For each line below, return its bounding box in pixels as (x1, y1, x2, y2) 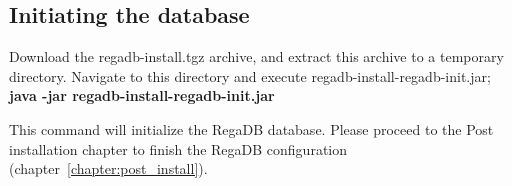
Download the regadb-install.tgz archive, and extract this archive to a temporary (9, 46, 504, 67)
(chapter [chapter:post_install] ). (9, 158, 208, 179)
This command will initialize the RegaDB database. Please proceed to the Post (9, 118, 494, 139)
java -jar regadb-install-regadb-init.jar (9, 85, 275, 106)
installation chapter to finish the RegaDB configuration (9, 138, 348, 159)
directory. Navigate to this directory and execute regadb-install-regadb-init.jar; (9, 65, 491, 86)
